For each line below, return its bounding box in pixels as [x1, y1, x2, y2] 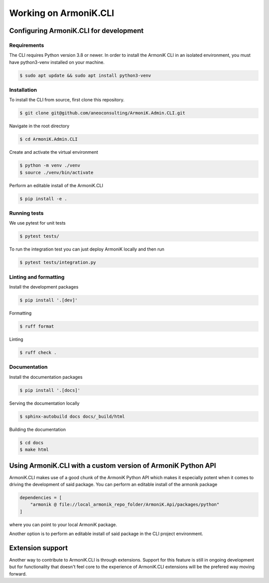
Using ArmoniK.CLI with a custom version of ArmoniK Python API [9, 461, 216, 470]
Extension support [9, 544, 68, 552]
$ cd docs [19, 440, 44, 445]
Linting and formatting [9, 274, 65, 281]
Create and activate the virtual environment [9, 149, 98, 155]
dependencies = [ [19, 495, 62, 500]
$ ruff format [19, 323, 54, 329]
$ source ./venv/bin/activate [19, 170, 94, 175]
